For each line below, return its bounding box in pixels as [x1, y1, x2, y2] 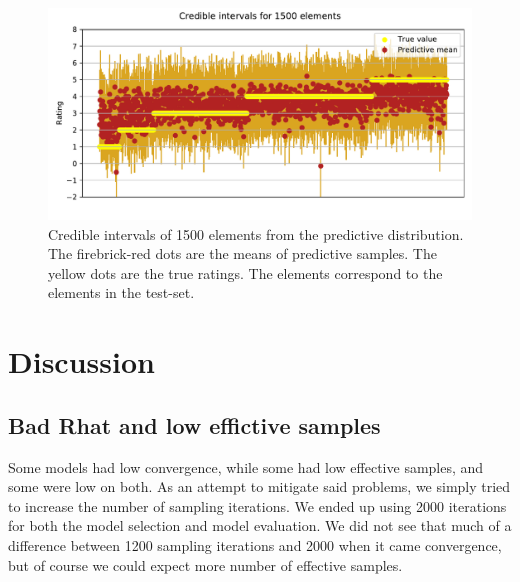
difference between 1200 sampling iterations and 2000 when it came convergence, [8, 534, 502, 555]
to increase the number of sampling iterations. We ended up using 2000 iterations [8, 495, 507, 516]
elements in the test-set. [48, 282, 195, 303]
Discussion [8, 341, 155, 382]
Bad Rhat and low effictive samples [8, 409, 381, 440]
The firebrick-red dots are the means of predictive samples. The [48, 243, 437, 264]
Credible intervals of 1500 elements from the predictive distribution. [48, 223, 464, 244]
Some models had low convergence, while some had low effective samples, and [8, 456, 484, 477]
